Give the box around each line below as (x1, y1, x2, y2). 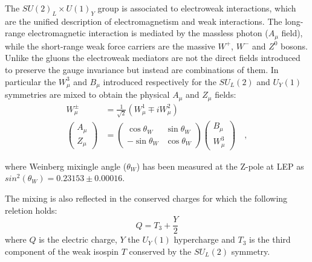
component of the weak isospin (5, 244, 119, 257)
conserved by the (129, 244, 192, 257)
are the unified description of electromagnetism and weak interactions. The (5, 14, 282, 27)
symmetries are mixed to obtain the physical (5, 88, 170, 101)
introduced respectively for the (103, 75, 216, 88)
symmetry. (231, 244, 270, 257)
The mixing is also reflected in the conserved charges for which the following (5, 192, 288, 205)
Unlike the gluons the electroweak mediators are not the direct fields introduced (5, 51, 301, 64)
